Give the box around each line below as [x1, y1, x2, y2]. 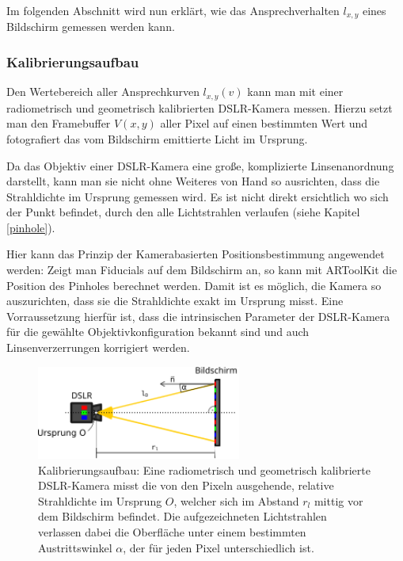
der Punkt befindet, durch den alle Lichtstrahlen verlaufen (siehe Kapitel [6, 204, 360, 220]
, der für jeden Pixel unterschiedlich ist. [123, 539, 314, 555]
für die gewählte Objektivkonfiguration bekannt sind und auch [6, 323, 310, 340]
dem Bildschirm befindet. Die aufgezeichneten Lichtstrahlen [38, 508, 327, 525]
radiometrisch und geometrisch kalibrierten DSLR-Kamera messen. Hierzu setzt [6, 99, 393, 116]
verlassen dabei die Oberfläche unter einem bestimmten [38, 524, 306, 540]
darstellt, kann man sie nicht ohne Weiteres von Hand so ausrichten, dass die [6, 173, 380, 189]
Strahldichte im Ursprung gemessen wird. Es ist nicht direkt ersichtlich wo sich [6, 188, 389, 204]
